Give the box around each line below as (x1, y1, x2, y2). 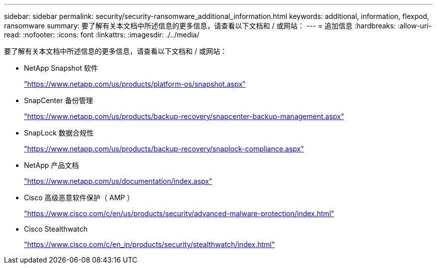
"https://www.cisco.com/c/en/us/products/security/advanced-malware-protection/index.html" (24, 209, 335, 218)
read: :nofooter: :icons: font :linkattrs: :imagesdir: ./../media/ (4, 30, 200, 39)
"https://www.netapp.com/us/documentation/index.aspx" (24, 177, 213, 185)
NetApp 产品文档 (24, 161, 79, 169)
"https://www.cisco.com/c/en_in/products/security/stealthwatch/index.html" (24, 240, 275, 249)
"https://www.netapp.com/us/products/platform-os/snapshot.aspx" (24, 80, 246, 88)
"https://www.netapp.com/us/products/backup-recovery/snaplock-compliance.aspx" (24, 144, 304, 153)
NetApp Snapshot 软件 (24, 64, 98, 72)
